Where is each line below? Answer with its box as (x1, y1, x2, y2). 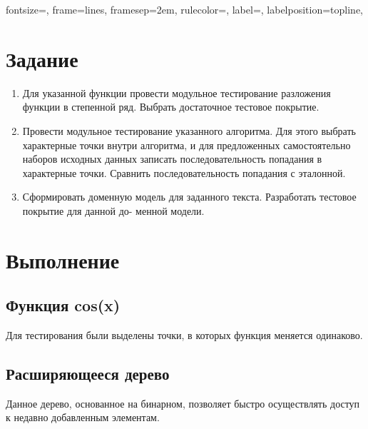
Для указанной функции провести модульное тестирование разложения (22, 85, 331, 100)
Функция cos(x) (6, 294, 121, 316)
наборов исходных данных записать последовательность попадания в (22, 151, 322, 166)
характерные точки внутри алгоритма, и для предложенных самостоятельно (22, 137, 351, 152)
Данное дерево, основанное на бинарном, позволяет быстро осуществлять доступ (6, 395, 360, 410)
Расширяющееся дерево (6, 363, 170, 385)
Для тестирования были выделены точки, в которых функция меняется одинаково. (6, 328, 363, 343)
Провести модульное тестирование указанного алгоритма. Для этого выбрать (22, 123, 356, 138)
